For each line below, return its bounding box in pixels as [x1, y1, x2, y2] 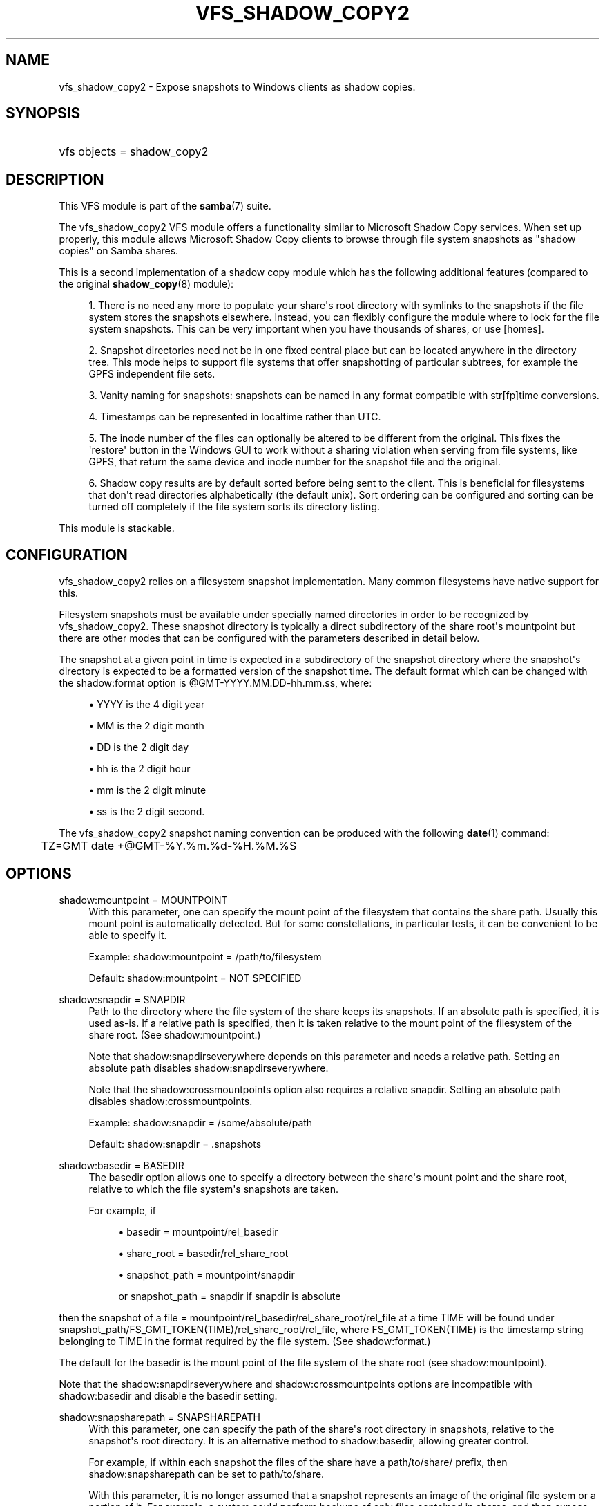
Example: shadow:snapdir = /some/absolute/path [88, 1116, 313, 1128]
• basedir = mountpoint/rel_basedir [118, 1225, 278, 1238]
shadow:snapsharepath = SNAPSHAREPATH [59, 1411, 260, 1423]
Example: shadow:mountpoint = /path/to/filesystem [88, 950, 322, 963]
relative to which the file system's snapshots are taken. [88, 1182, 338, 1195]
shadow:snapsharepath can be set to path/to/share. [88, 1467, 325, 1480]
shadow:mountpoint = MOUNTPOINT [59, 893, 228, 906]
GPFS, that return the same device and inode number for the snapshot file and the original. [88, 456, 501, 468]
